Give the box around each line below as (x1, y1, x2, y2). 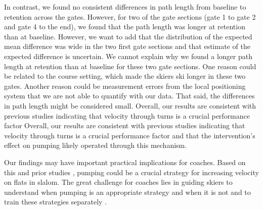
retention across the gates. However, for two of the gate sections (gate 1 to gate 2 (4, 11, 256, 22)
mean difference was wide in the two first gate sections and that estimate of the (4, 41, 250, 51)
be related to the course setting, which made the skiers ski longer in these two (4, 71, 246, 81)
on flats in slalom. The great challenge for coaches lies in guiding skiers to (4, 177, 233, 187)
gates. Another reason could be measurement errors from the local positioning (4, 80, 246, 91)
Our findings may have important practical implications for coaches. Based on (4, 156, 246, 167)
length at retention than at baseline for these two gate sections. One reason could (4, 61, 256, 71)
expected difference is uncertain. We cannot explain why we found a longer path (4, 50, 252, 61)
